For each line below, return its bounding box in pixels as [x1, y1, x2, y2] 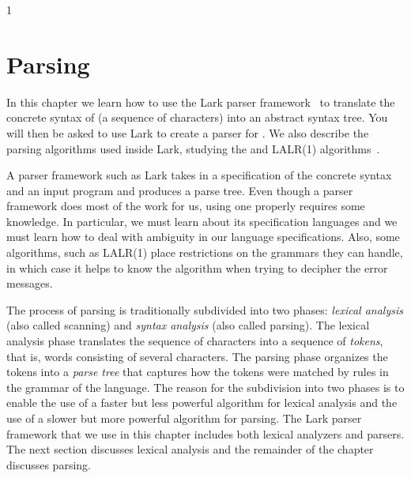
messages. [6, 275, 53, 292]
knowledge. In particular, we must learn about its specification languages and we [6, 213, 398, 229]
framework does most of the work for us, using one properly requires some [6, 198, 365, 214]
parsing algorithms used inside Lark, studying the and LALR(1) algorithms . [6, 140, 380, 156]
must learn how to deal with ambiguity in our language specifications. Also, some [6, 228, 400, 245]
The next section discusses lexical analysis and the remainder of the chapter [6, 441, 374, 457]
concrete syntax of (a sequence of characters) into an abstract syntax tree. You [6, 109, 388, 126]
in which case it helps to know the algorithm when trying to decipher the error [6, 259, 388, 276]
